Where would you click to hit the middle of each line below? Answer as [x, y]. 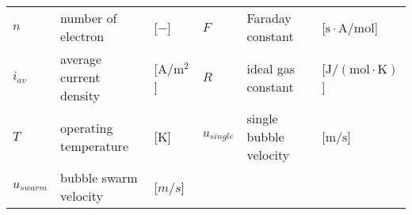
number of [89, 18]
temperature [94, 145]
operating [87, 127]
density [80, 95]
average [81, 59]
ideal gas [271, 68]
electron [82, 36]
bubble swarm [99, 177]
